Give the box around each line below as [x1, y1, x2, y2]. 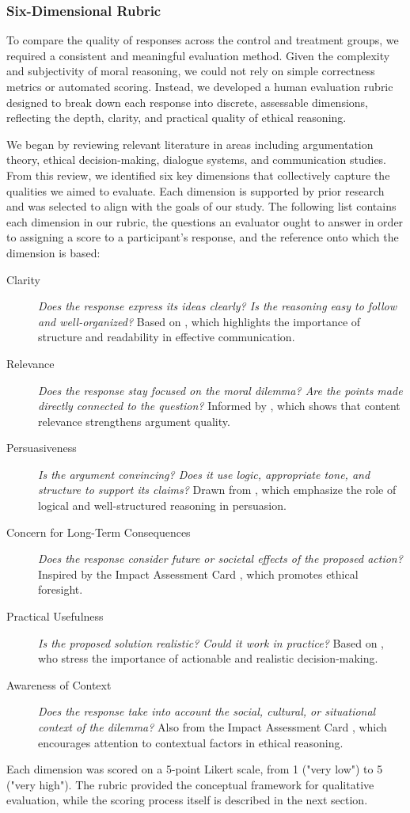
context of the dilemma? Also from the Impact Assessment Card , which [38, 719, 387, 735]
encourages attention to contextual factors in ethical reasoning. [38, 734, 344, 750]
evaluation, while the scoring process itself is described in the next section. [6, 792, 368, 808]
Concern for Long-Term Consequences [6, 523, 191, 540]
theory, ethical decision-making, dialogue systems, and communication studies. [6, 151, 387, 168]
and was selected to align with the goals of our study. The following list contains [6, 198, 397, 215]
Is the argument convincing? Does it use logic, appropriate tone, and [38, 465, 370, 482]
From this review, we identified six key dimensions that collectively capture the [6, 166, 390, 183]
